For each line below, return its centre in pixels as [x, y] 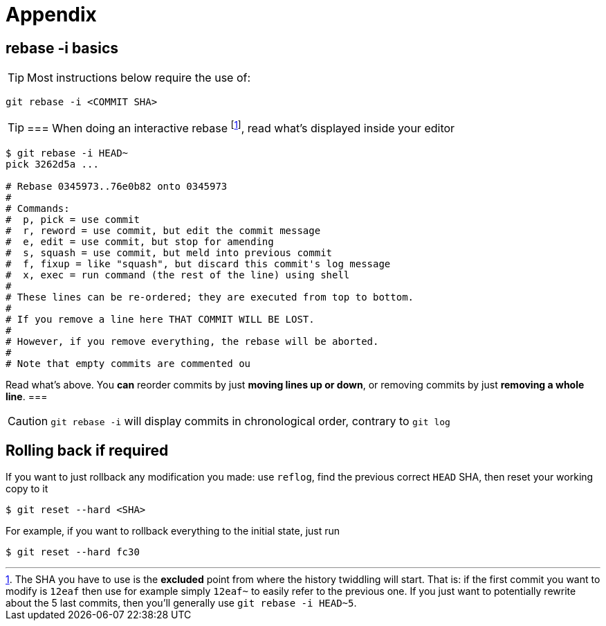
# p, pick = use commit [73, 219]
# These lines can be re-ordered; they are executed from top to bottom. [210, 297]
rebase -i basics [62, 48]
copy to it [27, 489]
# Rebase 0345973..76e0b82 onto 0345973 [117, 186]
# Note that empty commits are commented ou [128, 363]
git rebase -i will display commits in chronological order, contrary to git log [250, 421]
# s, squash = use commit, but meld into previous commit [169, 252]
